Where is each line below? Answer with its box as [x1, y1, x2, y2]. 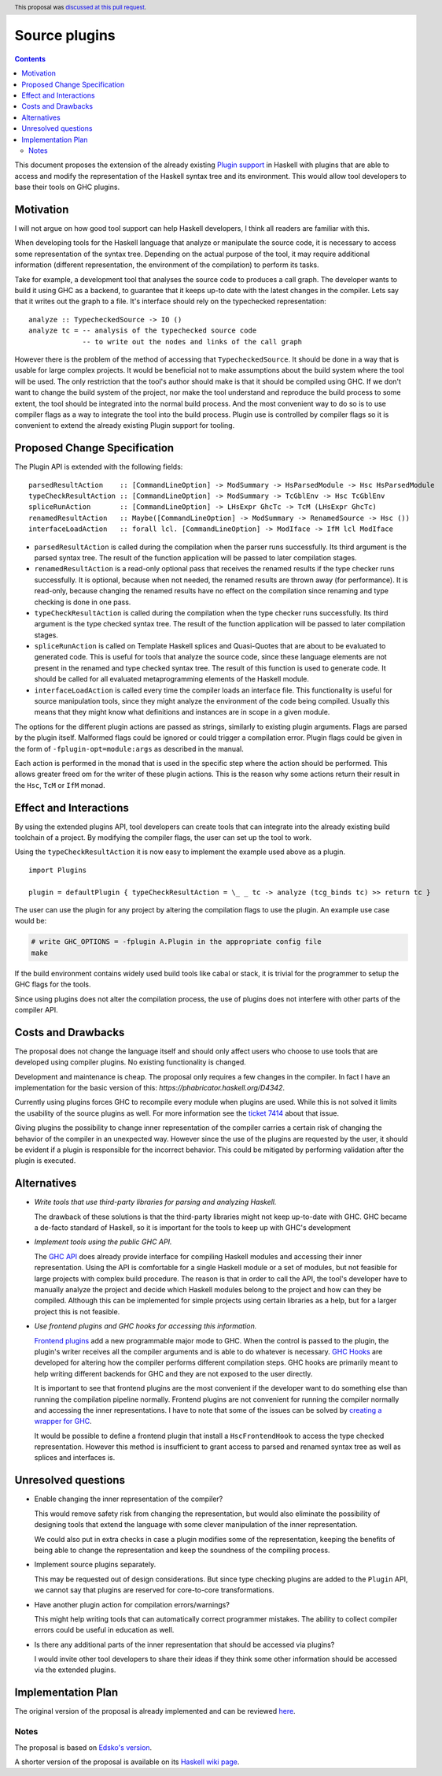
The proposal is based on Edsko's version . [14, 1742, 153, 1752]
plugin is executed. [14, 1156, 76, 1165]
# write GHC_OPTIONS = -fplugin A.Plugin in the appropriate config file [31, 938, 322, 946]
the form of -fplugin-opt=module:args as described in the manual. [14, 744, 244, 753]
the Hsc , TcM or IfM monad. [14, 780, 105, 790]
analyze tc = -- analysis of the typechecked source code [28, 326, 257, 335]
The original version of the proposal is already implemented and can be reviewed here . [14, 1707, 296, 1716]
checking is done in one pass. [34, 597, 131, 607]
